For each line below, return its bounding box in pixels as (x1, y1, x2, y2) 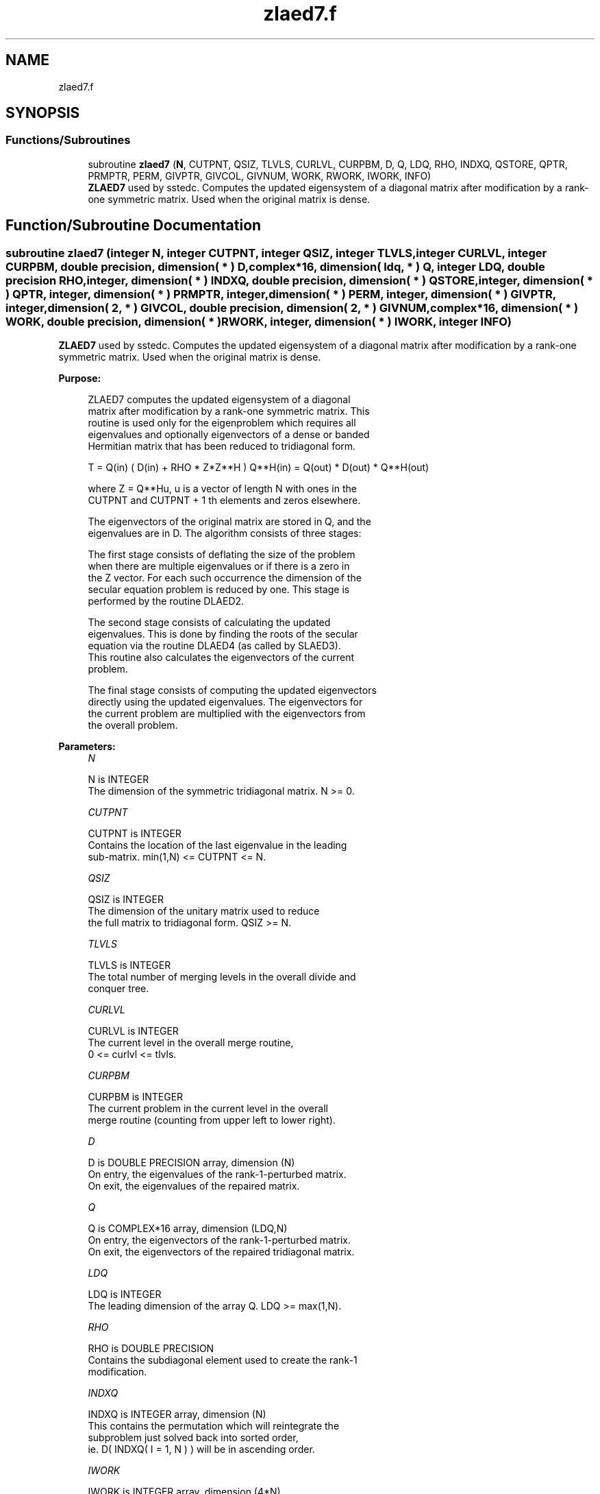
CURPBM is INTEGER (88, 1091, 184, 1103)
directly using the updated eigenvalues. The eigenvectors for (88, 696, 363, 708)
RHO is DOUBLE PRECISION (88, 1342, 214, 1355)
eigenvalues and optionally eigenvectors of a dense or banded (88, 429, 370, 441)
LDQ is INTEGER (88, 1288, 162, 1301)
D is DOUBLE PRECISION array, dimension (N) (88, 1157, 295, 1169)
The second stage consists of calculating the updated (88, 616, 331, 629)
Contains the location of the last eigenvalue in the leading (88, 839, 347, 852)
